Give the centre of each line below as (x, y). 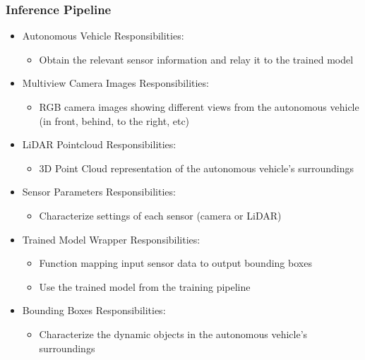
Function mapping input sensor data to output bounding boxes (175, 263)
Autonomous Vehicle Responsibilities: (103, 36)
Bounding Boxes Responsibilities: (94, 310)
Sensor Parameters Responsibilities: (99, 192)
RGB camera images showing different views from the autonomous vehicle (199, 107)
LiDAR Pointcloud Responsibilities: (99, 144)
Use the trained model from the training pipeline (145, 286)
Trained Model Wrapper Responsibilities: (111, 239)
